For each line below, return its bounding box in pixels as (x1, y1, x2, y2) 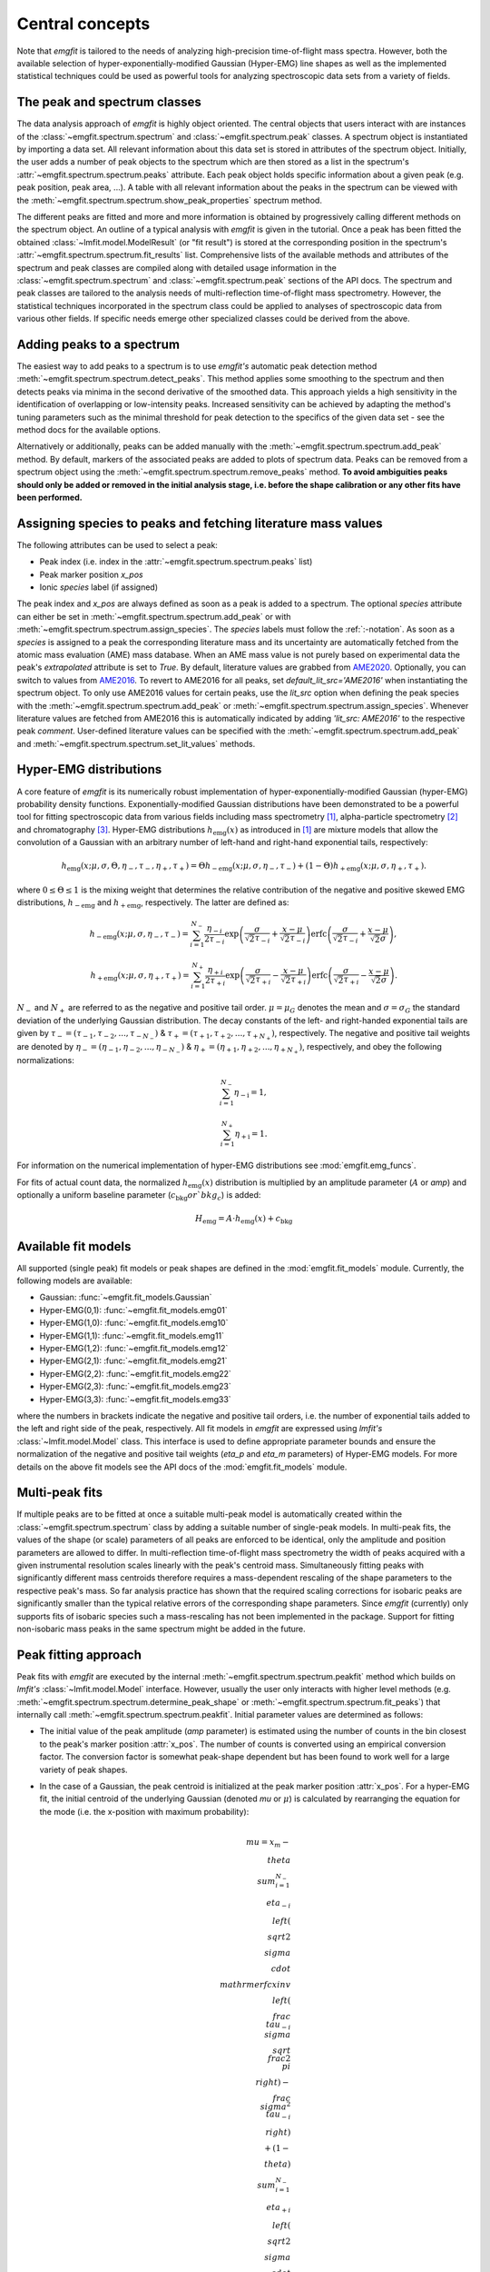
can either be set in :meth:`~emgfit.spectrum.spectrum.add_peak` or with (16, 611, 291, 622)
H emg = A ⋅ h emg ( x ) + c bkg (195, 1213, 293, 1226)
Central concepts (16, 14, 151, 34)
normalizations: (16, 1055, 74, 1066)
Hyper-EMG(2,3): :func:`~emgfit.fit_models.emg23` (39, 1381, 231, 1392)
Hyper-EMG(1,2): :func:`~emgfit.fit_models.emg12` (39, 1343, 229, 1353)
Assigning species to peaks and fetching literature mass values (16, 515, 383, 531)
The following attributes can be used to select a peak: (16, 539, 218, 550)
